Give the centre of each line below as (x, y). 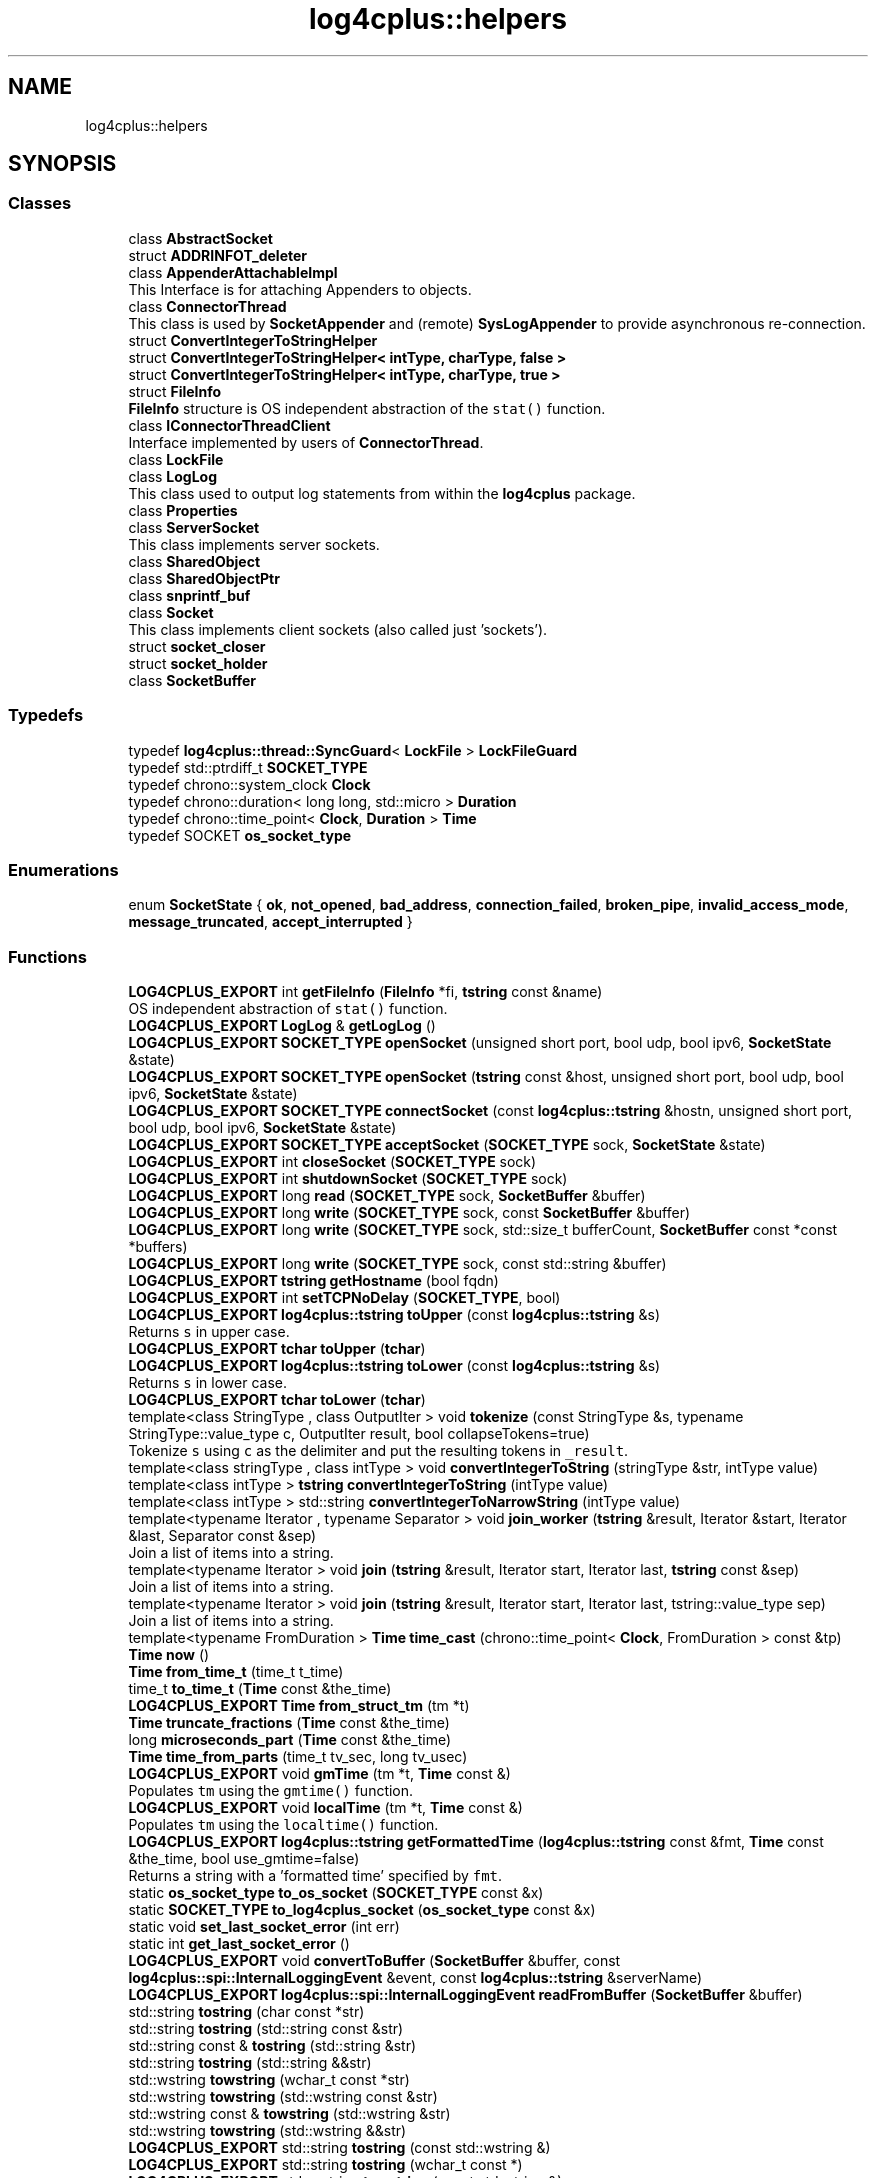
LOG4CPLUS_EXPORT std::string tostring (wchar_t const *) (325, 2165)
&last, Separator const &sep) (222, 1536)
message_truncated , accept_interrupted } (270, 922)
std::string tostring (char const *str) (246, 2012)
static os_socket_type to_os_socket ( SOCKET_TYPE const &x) (336, 1893)
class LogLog (173, 476)
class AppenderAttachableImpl (233, 272)
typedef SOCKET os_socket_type (240, 835)
